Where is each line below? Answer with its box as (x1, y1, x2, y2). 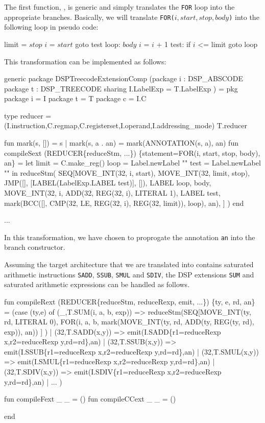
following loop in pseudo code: (4, 21, 99, 32)
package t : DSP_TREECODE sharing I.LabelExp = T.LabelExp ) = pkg (4, 83, 238, 93)
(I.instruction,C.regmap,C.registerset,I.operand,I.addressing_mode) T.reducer (4, 120, 247, 131)
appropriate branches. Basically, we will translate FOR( (4, 11, 175, 22)
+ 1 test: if (156, 38, 191, 49)
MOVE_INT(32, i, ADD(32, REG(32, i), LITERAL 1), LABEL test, (4, 187, 221, 198)
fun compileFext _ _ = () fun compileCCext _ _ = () (4, 393, 176, 404)
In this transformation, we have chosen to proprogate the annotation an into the (4, 231, 255, 242)
